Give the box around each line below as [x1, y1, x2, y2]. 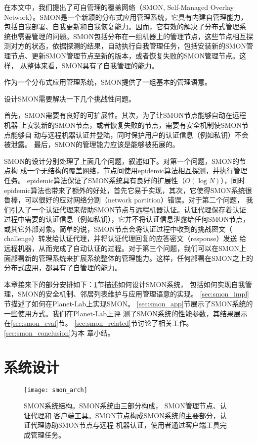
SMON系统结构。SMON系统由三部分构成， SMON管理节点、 [24, 400, 220, 411]
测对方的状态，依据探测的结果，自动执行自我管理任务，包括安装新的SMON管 [4, 41, 254, 51]
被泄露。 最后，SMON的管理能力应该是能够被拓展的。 [4, 139, 179, 149]
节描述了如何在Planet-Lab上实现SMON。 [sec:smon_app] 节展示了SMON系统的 [4, 298, 253, 309]
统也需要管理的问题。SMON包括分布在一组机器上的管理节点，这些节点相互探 [4, 31, 254, 41]
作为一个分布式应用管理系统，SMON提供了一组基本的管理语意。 [4, 77, 212, 87]
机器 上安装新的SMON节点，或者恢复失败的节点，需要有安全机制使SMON [4, 119, 242, 130]
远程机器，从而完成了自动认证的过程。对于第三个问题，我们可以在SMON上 [4, 243, 247, 253]
